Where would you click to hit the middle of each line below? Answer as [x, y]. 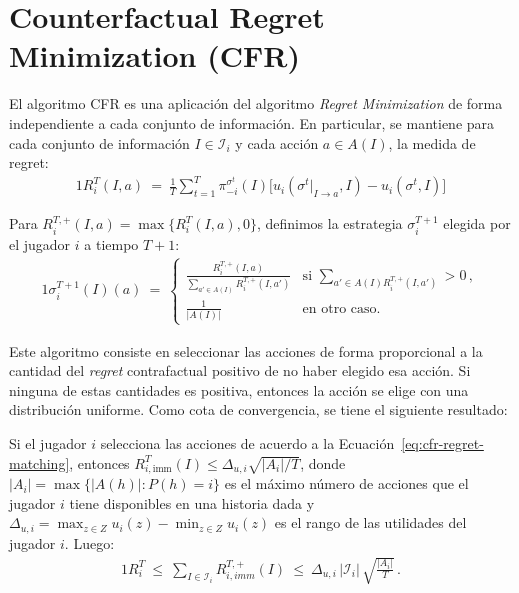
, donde [323, 462]
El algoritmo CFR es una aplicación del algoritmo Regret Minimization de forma [256, 103]
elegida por [477, 223]
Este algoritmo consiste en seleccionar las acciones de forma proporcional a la [246, 350]
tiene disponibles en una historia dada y [192, 502]
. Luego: [89, 542]
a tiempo [111, 243]
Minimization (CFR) [154, 55]
